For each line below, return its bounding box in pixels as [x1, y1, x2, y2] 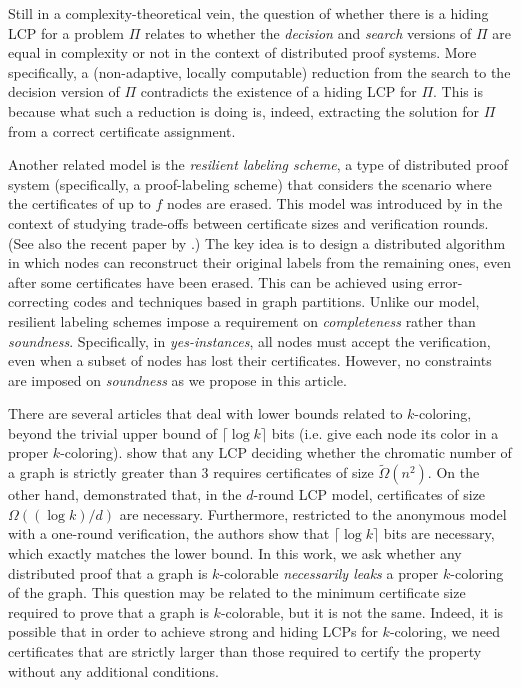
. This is [433, 81, 483, 102]
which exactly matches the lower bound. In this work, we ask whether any [8, 543, 462, 564]
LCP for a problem [8, 22, 124, 43]
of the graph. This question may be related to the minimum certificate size [8, 582, 466, 603]
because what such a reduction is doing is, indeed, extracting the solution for [8, 100, 480, 121]
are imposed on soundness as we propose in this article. [8, 369, 347, 390]
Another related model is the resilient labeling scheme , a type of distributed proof [8, 154, 508, 175]
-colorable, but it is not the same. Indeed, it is [220, 601, 504, 622]
